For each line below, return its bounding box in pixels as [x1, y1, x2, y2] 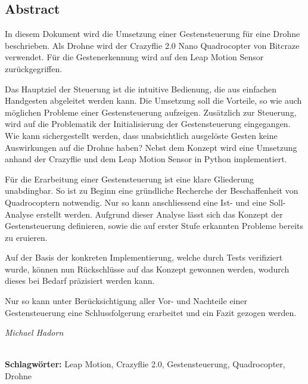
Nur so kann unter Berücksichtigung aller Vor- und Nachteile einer [5, 295, 247, 307]
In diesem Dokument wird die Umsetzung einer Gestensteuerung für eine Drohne [5, 27, 300, 40]
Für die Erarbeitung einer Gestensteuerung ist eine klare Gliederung [5, 172, 254, 185]
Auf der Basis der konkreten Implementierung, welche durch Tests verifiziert [5, 251, 283, 264]
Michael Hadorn [5, 326, 64, 339]
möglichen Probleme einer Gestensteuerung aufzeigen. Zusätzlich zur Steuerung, [5, 106, 297, 118]
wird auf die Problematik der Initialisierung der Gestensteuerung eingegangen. [5, 117, 291, 130]
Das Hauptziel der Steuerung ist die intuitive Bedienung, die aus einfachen [5, 82, 277, 95]
